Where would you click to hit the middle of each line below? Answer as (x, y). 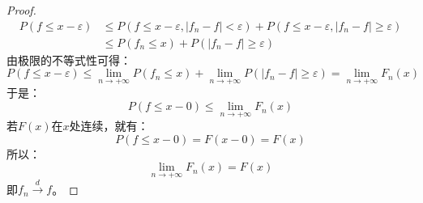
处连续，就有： (109, 126)
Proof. (21, 10)
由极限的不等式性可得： (69, 59)
